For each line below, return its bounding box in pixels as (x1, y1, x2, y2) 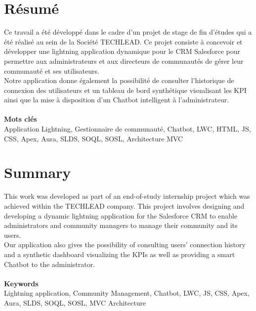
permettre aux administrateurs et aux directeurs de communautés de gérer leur (4, 55, 244, 66)
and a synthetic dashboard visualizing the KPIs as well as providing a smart (4, 249, 235, 259)
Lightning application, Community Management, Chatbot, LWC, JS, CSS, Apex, (4, 288, 250, 298)
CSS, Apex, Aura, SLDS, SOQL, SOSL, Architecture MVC (4, 133, 183, 143)
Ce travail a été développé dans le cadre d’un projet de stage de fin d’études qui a (4, 27, 252, 37)
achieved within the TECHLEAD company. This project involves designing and (4, 200, 245, 211)
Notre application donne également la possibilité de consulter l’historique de (4, 75, 234, 86)
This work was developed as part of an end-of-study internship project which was (4, 191, 250, 201)
